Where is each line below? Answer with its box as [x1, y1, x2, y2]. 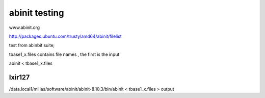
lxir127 [9, 73, 30, 81]
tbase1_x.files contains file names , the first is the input [9, 51, 120, 57]
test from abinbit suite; [9, 42, 55, 49]
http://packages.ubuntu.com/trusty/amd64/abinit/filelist [9, 33, 122, 39]
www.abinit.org [9, 24, 40, 30]
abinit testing [9, 7, 64, 18]
